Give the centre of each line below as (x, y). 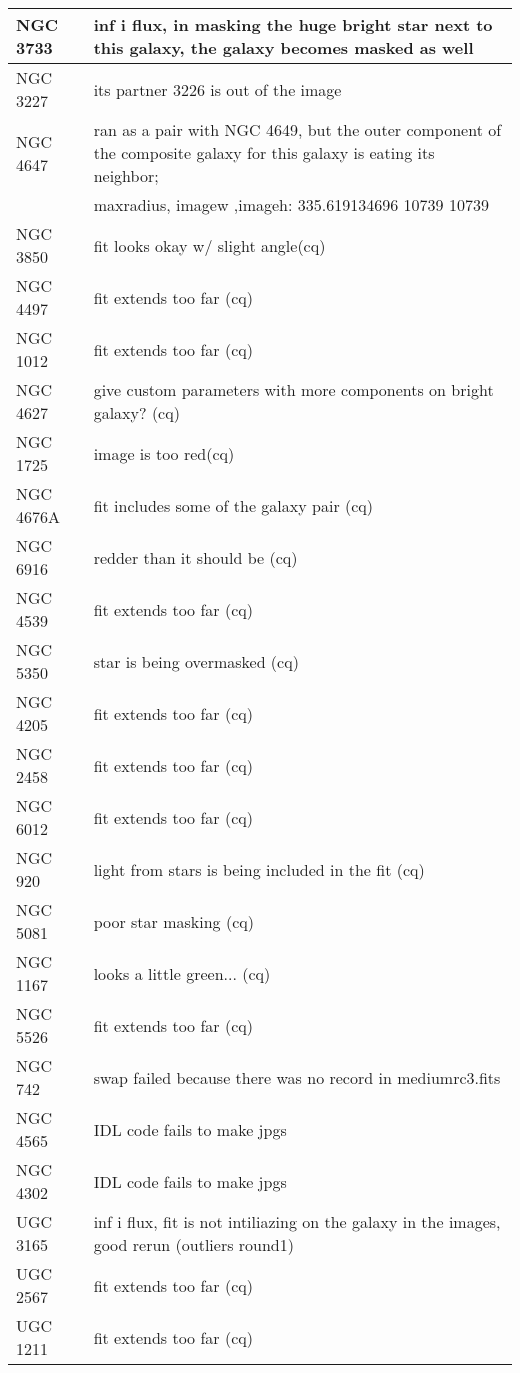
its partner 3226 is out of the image (217, 89)
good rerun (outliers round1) (193, 1244)
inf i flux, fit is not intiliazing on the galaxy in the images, (297, 1221)
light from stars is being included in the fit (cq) (259, 869)
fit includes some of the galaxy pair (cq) (233, 505)
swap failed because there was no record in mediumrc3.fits (297, 1077)
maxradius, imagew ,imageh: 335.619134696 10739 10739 (291, 204)
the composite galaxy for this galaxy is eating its (264, 152)
